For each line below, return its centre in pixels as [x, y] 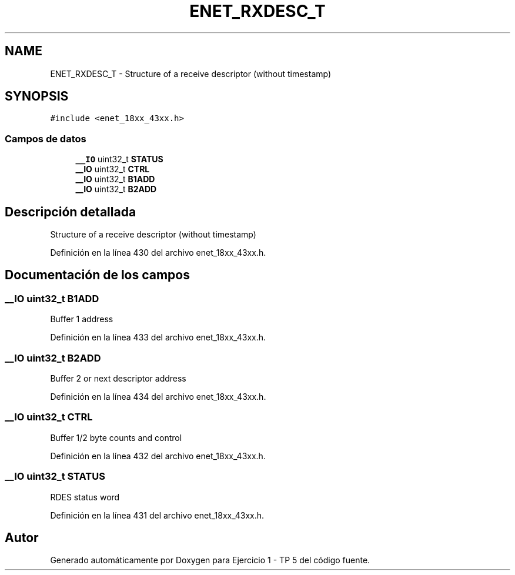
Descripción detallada [71, 212]
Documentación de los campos [97, 275]
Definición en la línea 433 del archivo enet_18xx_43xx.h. [158, 337]
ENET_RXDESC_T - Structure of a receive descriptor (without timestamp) [191, 73]
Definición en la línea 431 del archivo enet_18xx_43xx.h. [157, 515]
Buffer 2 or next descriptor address [118, 378]
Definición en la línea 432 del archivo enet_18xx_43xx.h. [158, 456]
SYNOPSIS [37, 96]
